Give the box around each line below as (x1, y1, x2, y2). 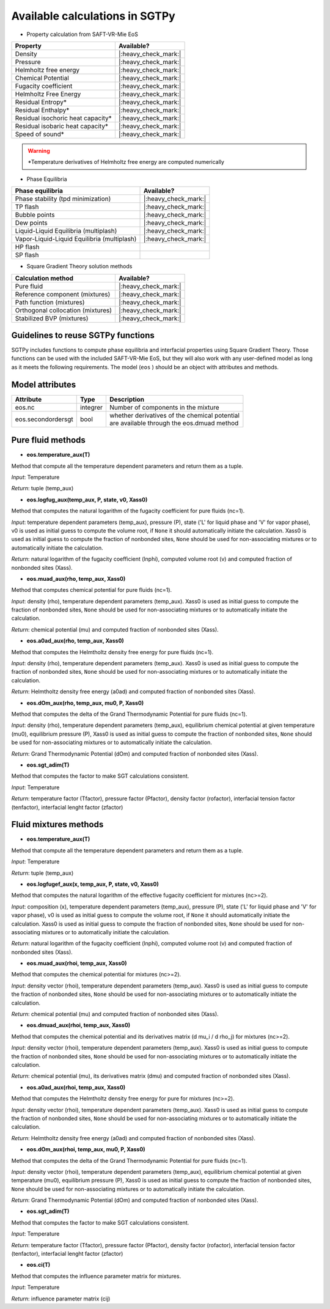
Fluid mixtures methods (11, 819, 104, 830)
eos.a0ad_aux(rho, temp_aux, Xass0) (26, 637, 125, 644)
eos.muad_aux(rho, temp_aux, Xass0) (26, 575, 126, 582)
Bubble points (15, 211, 55, 219)
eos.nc (15, 403, 35, 411)
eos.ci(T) (26, 1261, 51, 1269)
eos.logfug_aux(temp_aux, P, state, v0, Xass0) (26, 496, 148, 503)
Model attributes (11, 379, 76, 389)
